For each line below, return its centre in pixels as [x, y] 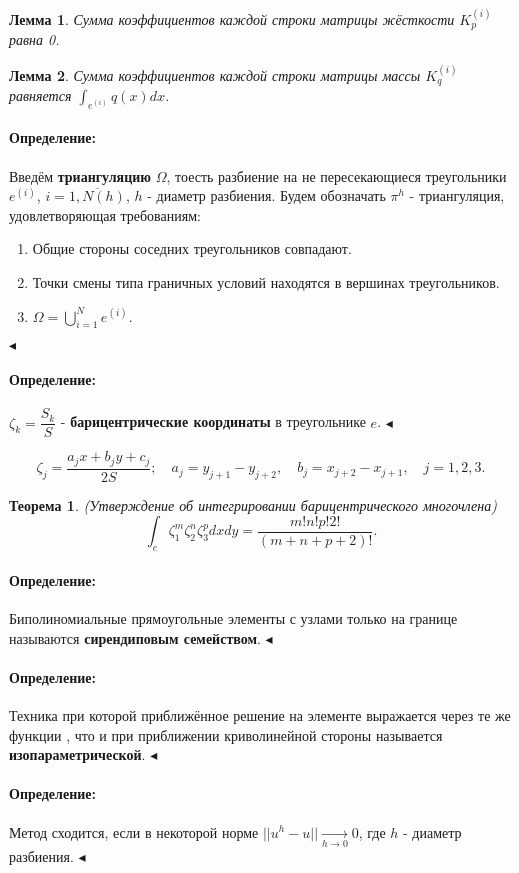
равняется [40, 95]
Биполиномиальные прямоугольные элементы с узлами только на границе [233, 617]
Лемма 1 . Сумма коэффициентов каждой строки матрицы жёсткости [232, 18]
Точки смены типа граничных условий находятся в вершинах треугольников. [266, 282]
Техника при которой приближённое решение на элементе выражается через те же [260, 714]
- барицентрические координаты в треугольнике [213, 421]
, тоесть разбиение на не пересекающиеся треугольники [336, 175]
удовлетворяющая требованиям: [105, 214]
